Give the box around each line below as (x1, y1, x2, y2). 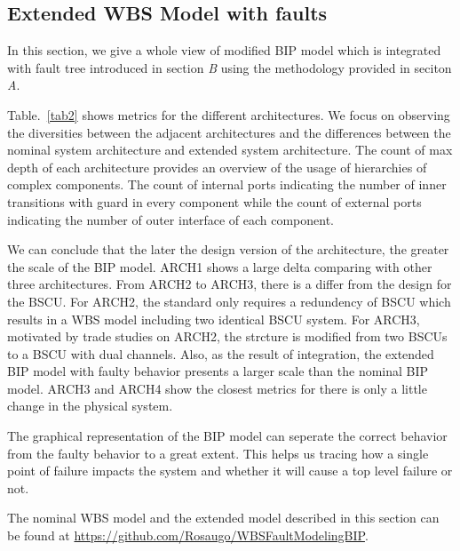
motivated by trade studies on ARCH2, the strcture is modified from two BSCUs (7, 327, 448, 346)
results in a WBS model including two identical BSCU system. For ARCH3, (7, 309, 420, 328)
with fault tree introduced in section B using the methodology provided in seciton (7, 58, 452, 76)
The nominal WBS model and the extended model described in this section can (7, 508, 440, 527)
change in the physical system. (7, 396, 173, 415)
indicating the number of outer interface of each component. (7, 210, 335, 228)
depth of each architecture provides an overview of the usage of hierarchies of (7, 157, 427, 176)
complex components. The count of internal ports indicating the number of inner (7, 175, 447, 194)
